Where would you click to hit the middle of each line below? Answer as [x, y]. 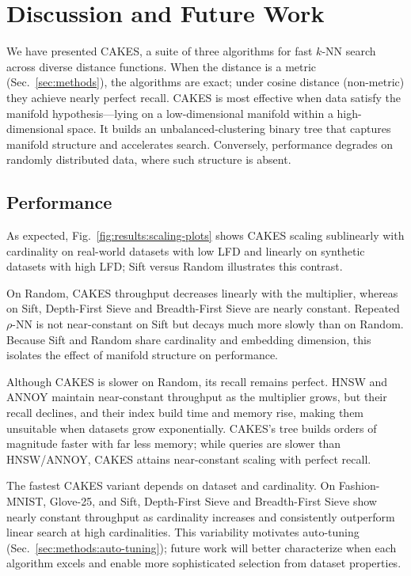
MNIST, [27, 500]
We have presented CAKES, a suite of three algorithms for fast [160, 51]
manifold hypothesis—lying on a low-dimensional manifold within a [170, 113]
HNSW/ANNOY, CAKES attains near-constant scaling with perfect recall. [189, 459]
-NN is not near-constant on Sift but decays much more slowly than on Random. [208, 324]
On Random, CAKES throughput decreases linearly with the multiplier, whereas [202, 292]
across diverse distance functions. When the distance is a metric [162, 66]
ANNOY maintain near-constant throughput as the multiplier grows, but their [197, 397]
